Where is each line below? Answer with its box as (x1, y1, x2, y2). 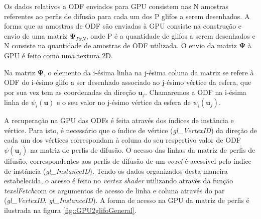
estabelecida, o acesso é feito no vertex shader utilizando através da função (4, 175, 233, 186)
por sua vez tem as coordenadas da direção (4, 86, 136, 97)
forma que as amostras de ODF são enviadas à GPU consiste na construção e (4, 21, 242, 31)
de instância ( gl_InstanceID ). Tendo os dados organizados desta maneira (4, 165, 228, 176)
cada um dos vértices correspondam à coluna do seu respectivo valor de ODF (4, 135, 241, 145)
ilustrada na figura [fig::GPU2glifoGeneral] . (4, 204, 137, 215)
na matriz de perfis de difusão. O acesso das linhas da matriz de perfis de (30, 144, 255, 155)
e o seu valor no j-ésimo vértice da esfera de (57, 97, 191, 107)
